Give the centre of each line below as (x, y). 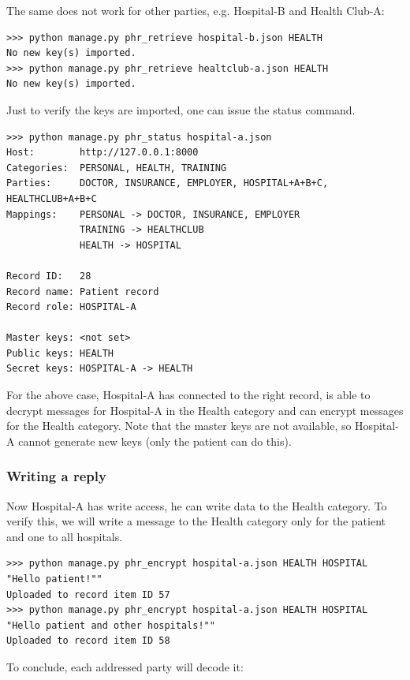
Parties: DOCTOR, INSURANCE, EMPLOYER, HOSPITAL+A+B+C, (168, 183)
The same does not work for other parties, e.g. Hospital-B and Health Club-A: (196, 10)
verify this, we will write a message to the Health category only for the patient (196, 521)
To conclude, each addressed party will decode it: (125, 667)
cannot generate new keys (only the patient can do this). (155, 441)
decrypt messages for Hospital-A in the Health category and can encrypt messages (205, 410)
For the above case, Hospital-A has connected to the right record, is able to (188, 395)
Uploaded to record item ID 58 (88, 641)
